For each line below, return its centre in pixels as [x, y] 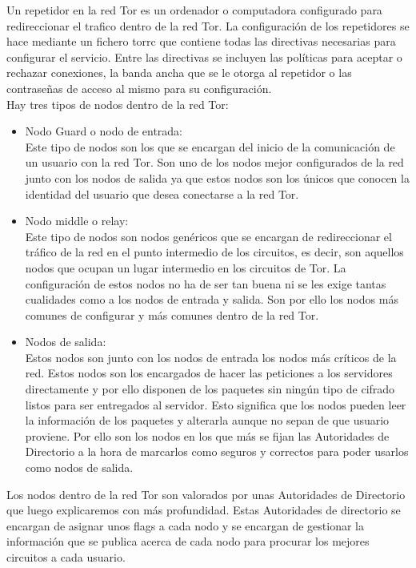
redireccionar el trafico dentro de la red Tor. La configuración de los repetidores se [208, 25]
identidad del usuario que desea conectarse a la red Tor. [162, 193]
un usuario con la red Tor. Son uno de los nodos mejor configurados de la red [214, 162]
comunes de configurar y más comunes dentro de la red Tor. [172, 314]
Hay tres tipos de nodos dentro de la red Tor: [118, 104]
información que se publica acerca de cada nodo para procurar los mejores [188, 541]
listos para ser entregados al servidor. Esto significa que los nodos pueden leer [216, 404]
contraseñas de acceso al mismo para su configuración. [139, 88]
